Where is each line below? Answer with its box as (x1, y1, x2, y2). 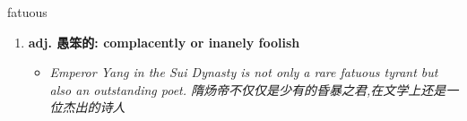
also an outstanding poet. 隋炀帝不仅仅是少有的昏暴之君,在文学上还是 (49, 80, 446, 99)
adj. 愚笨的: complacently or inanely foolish (28, 32, 300, 51)
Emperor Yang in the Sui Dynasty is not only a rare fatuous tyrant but (49, 63, 438, 82)
